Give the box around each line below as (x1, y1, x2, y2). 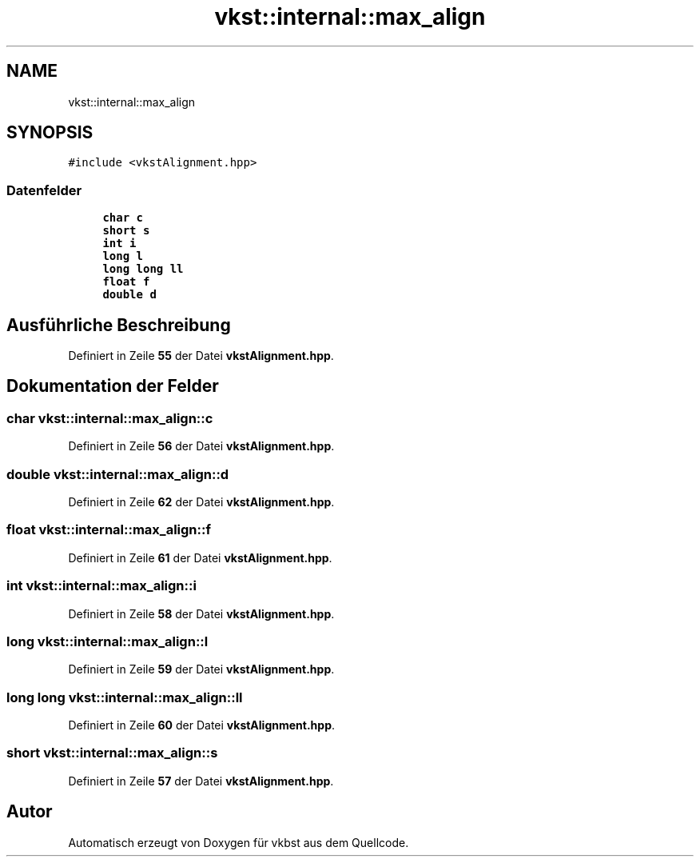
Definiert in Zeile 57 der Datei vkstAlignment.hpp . (68, 773, 334, 788)
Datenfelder (6, 182, 82, 198)
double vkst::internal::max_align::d (6, 465, 229, 482)
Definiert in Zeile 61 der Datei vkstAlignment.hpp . (68, 550, 332, 565)
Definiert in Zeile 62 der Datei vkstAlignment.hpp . (68, 495, 335, 509)
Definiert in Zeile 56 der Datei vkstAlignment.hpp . (68, 439, 335, 453)
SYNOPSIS (6, 122, 93, 143)
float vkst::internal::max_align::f (6, 521, 211, 538)
